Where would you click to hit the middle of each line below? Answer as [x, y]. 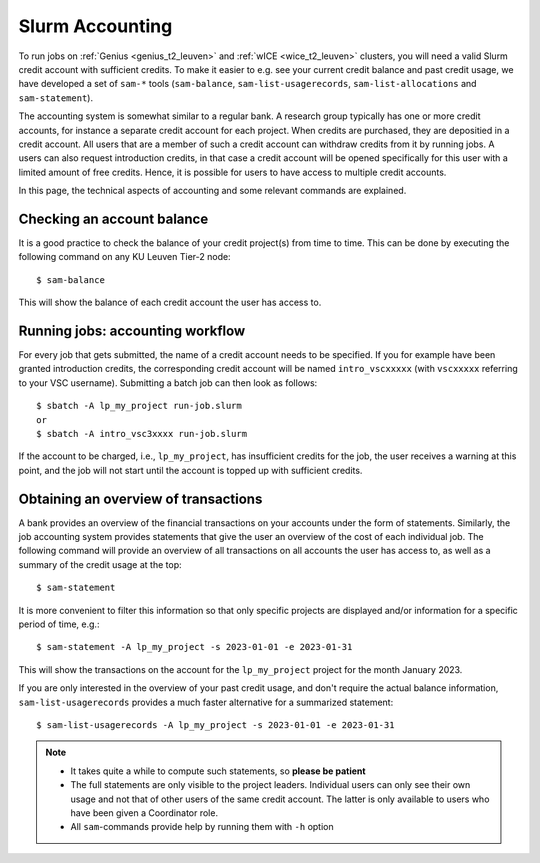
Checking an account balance [113, 218]
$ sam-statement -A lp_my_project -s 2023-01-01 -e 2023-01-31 [194, 647]
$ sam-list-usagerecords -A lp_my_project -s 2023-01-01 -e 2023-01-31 [215, 724]
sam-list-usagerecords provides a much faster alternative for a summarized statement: [206, 702]
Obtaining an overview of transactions [140, 498]
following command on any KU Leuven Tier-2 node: [124, 257]
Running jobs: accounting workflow [132, 330]
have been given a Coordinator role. [144, 812]
